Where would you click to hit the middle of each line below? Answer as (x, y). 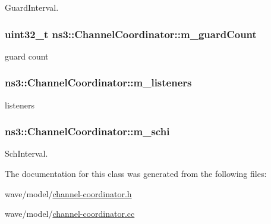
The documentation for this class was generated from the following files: (136, 174)
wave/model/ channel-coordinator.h (68, 193)
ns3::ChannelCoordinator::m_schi (87, 131)
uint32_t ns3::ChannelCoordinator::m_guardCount (131, 34)
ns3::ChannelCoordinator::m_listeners (98, 83)
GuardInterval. (32, 7)
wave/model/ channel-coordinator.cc (70, 214)
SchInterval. (26, 153)
